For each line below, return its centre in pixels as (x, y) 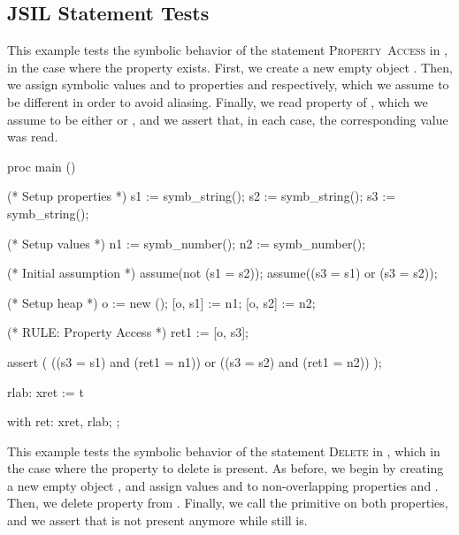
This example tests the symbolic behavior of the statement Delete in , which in (224, 451)
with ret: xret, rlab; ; (64, 421)
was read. (33, 137)
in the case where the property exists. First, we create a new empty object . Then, (230, 67)
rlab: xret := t (46, 391)
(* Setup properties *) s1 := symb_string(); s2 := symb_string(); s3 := (202, 196)
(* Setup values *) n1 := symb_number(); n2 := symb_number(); (187, 243)
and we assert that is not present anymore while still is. (157, 520)
